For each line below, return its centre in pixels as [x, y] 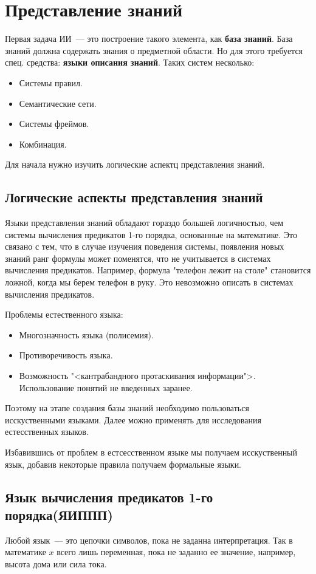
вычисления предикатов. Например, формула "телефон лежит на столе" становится [158, 270]
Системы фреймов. [54, 124]
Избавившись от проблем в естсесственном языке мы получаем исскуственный [151, 452]
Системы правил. [51, 82]
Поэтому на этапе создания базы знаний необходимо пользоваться [127, 408]
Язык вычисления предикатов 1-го [109, 497]
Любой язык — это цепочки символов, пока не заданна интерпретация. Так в [149, 540]
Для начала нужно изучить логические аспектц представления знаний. [135, 164]
